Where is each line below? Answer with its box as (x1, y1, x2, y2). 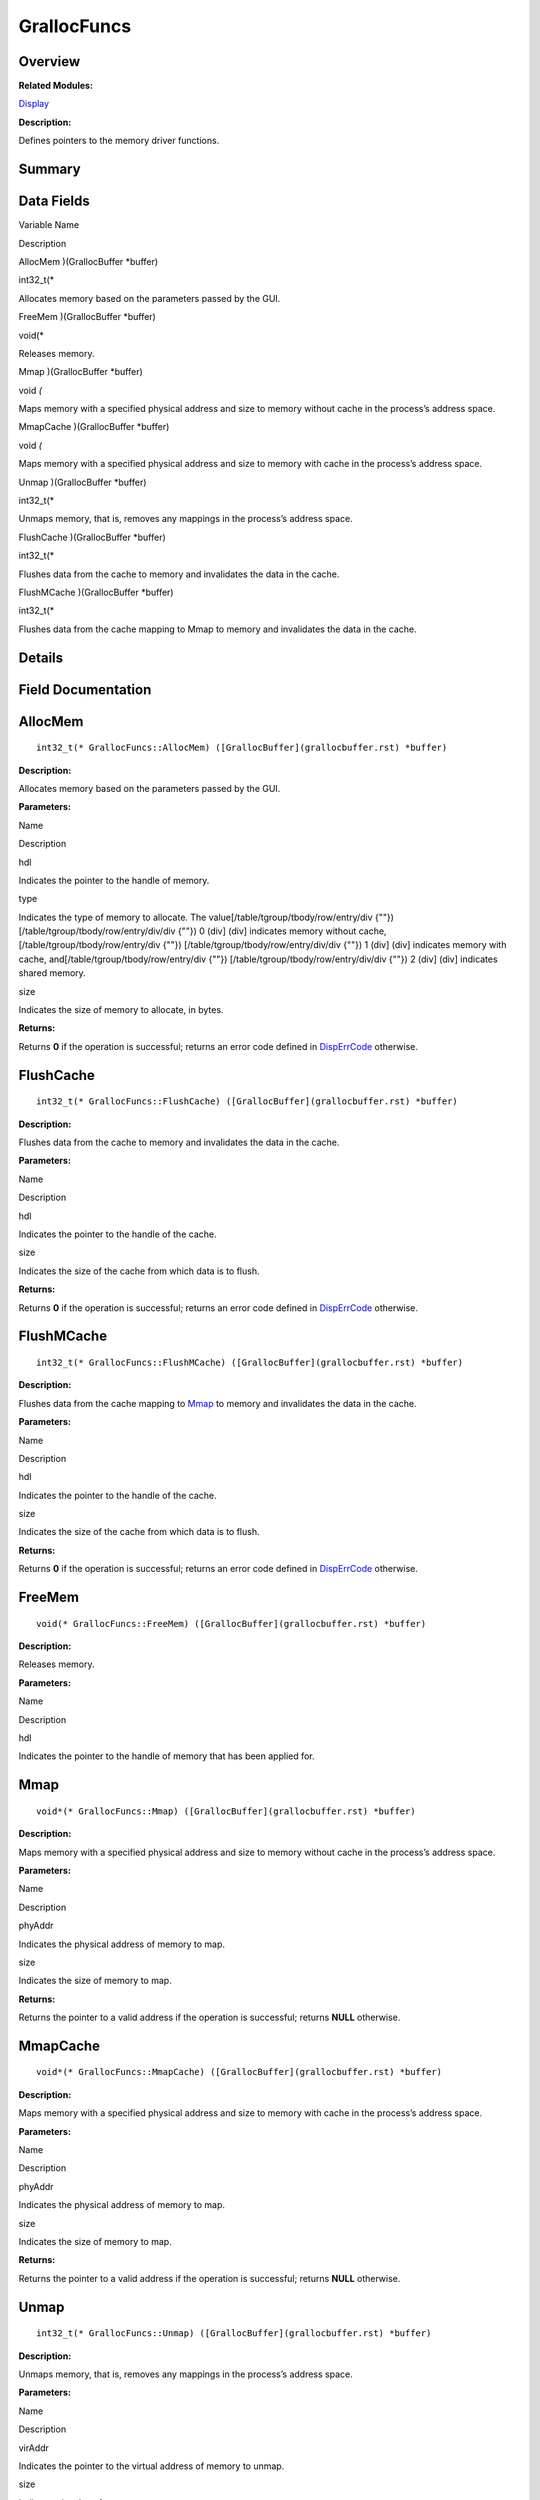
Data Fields (18, 193, 90, 210)
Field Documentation (18, 681, 152, 698)
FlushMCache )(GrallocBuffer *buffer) (18, 586, 174, 598)
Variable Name (18, 219, 80, 231)
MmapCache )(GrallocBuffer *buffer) (18, 421, 170, 433)
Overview (18, 53, 81, 70)
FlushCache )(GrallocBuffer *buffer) (18, 531, 167, 543)
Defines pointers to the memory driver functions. (18, 135, 220, 147)
